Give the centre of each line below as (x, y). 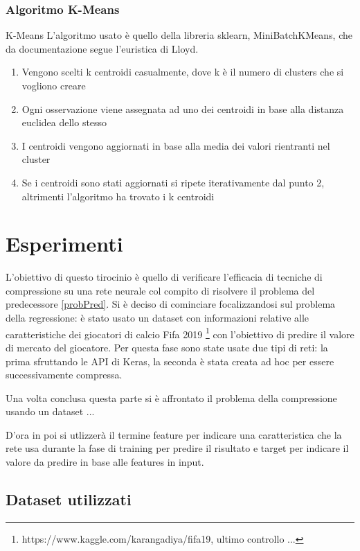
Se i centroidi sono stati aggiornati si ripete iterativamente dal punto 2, (173, 182)
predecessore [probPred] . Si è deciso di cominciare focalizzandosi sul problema (171, 304)
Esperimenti (64, 244)
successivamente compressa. (64, 375)
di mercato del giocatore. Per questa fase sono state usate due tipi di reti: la (167, 347)
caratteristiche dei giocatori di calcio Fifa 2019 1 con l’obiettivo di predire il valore (180, 333)
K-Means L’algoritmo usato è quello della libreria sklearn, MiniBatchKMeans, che (179, 35)
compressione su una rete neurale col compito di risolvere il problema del (160, 290)
